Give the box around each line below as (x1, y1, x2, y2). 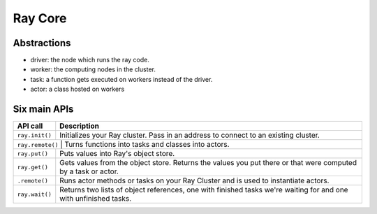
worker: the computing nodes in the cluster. (30, 65, 156, 73)
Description (59, 121, 99, 131)
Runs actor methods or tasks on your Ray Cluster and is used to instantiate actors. (59, 176, 330, 185)
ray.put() (17, 150, 49, 157)
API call (17, 121, 43, 131)
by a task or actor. (59, 166, 119, 176)
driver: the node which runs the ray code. (30, 56, 150, 64)
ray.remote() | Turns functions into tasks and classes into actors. (17, 140, 230, 150)
